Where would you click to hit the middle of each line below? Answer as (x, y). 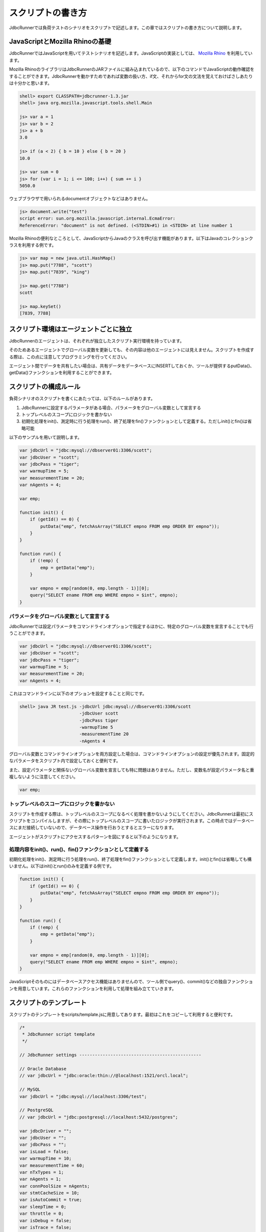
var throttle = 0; (42, 1214)
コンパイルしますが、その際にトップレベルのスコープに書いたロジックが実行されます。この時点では (132, 821)
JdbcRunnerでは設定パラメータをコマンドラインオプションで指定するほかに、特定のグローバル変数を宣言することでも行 (131, 626)
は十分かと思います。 (31, 83)
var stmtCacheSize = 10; (50, 1193)
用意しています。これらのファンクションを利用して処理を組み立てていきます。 (97, 989)
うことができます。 (28, 633)
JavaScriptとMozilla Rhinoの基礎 (60, 42)
